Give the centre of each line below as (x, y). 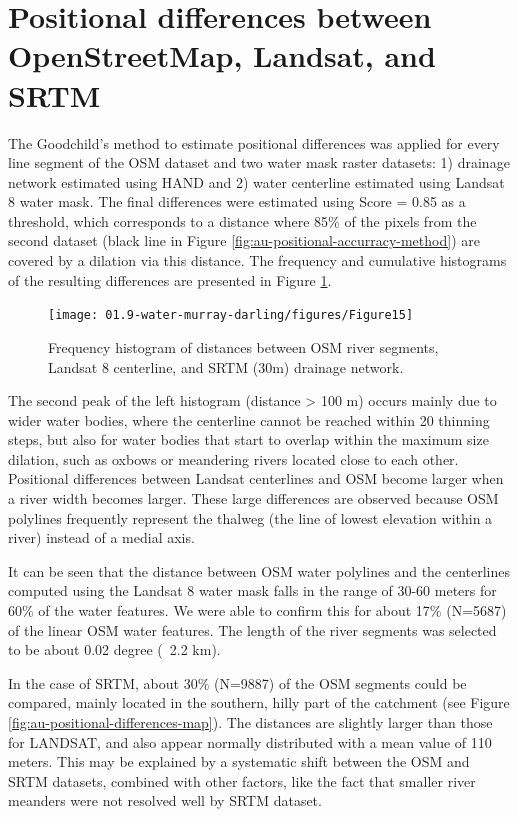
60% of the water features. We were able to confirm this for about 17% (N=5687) (257, 610)
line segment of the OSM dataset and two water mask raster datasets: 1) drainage (259, 162)
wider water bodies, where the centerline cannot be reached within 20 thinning (249, 419)
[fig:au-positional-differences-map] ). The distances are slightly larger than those (250, 722)
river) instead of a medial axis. (101, 537)
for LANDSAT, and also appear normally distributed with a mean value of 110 (250, 741)
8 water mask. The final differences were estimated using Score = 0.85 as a (237, 201)
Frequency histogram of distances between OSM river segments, (243, 346)
